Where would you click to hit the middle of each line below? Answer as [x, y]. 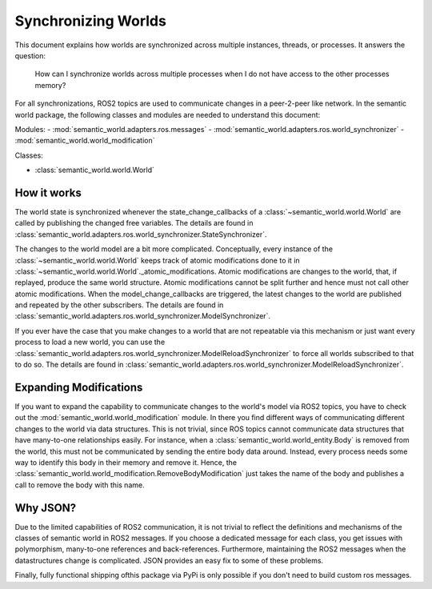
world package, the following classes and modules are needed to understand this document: [168, 114]
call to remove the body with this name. [80, 485]
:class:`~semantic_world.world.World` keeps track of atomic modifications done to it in [157, 260]
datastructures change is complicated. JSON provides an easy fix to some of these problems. [169, 560]
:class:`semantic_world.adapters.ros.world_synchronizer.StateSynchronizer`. [141, 234]
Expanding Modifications [79, 387]
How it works [48, 192]
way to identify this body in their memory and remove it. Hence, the [126, 462]
